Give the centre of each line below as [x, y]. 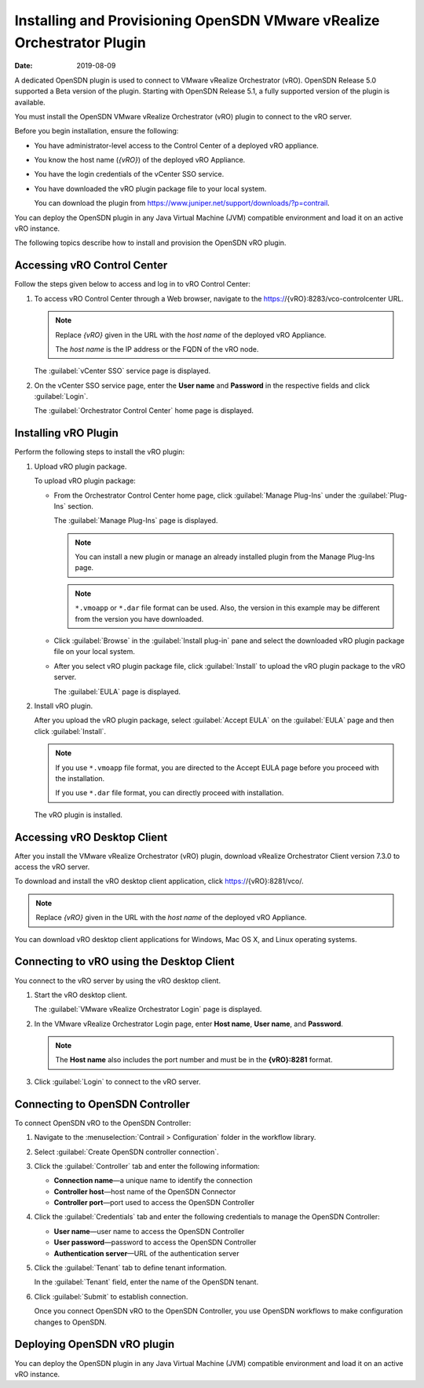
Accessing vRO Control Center [91, 266]
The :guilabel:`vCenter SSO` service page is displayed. [122, 371]
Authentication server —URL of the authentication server [146, 1253]
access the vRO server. [52, 867]
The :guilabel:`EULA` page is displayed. [117, 692]
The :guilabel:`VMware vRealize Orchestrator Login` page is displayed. [148, 1010]
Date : [24, 66]
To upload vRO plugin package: [85, 481]
